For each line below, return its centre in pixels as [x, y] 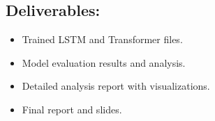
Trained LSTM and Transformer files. [102, 39]
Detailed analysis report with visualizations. [116, 86]
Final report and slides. [72, 109]
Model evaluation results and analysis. [104, 62]
